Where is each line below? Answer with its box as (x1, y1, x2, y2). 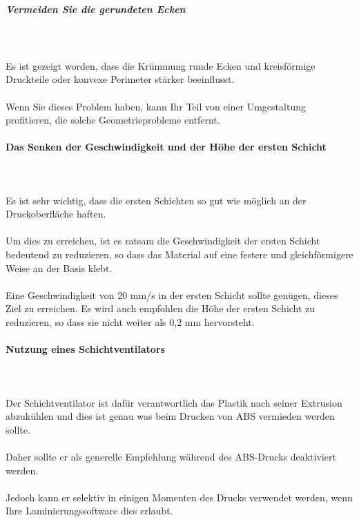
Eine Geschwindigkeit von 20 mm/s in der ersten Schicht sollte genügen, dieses (6, 287, 338, 302)
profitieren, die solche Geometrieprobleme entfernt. (6, 113, 220, 127)
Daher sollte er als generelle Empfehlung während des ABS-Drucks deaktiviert (6, 449, 336, 463)
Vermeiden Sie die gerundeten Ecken (6, 1, 186, 16)
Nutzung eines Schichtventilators (6, 342, 165, 356)
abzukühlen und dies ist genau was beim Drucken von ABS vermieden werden (6, 409, 335, 423)
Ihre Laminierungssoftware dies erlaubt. (6, 503, 173, 518)
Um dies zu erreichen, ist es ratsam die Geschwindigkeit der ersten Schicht (6, 233, 320, 248)
